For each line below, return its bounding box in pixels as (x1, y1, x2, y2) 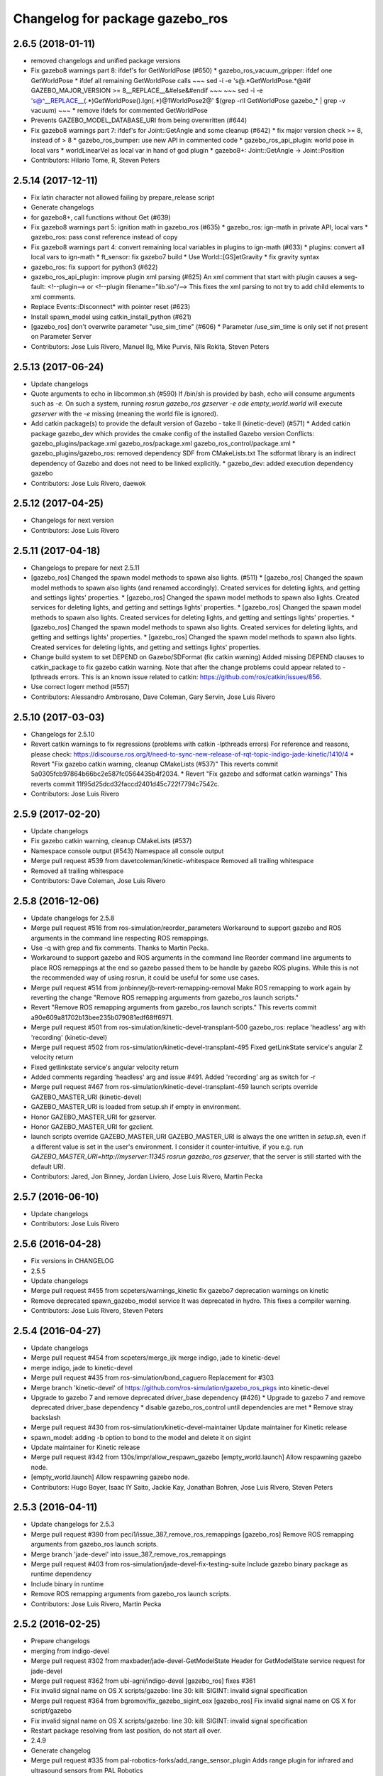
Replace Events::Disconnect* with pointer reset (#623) (30, 303, 191, 311)
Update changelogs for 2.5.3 (30, 1520, 115, 1529)
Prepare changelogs (30, 1637, 90, 1645)
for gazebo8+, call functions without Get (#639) (30, 213, 171, 222)
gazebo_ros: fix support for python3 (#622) (30, 263, 158, 271)
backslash (30, 1413, 61, 1422)
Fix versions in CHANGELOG (30, 1257, 115, 1265)
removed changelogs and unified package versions (30, 57, 181, 65)
